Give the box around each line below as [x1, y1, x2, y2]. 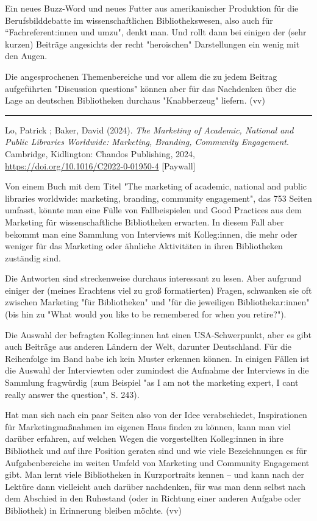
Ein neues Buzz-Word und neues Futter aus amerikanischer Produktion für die [5, 2, 299, 14]
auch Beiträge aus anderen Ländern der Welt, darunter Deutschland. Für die [5, 340, 291, 353]
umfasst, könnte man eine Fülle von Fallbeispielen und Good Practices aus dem [5, 204, 302, 216]
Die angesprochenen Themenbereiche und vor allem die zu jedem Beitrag [5, 69, 277, 82]
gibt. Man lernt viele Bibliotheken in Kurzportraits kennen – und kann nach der [5, 468, 304, 481]
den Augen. [5, 49, 48, 62]
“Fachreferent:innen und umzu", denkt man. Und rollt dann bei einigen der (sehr [5, 26, 307, 38]
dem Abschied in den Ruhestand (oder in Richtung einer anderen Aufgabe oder [5, 492, 301, 505]
